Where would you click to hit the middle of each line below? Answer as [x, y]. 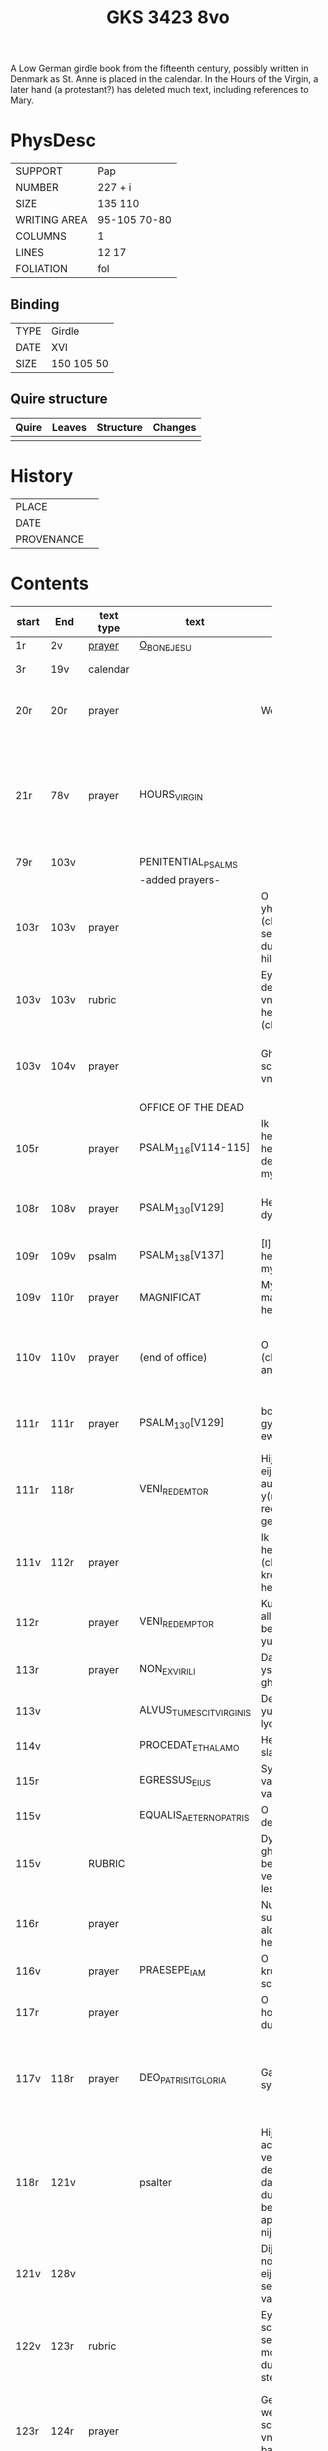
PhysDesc [53, 140]
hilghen [278, 958]
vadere [277, 1793]
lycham [277, 1723]
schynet [279, 1983]
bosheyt [280, 1411]
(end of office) [173, 1357]
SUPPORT [39, 171]
